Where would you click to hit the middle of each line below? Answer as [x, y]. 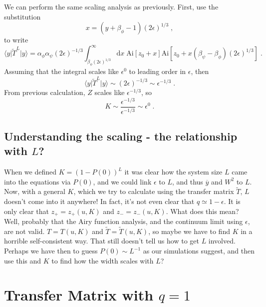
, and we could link [122, 181]
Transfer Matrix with [79, 295]
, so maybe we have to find [189, 231]
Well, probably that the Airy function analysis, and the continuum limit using [124, 221]
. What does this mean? [202, 211]
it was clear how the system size [173, 172]
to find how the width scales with [103, 260]
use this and [23, 260]
